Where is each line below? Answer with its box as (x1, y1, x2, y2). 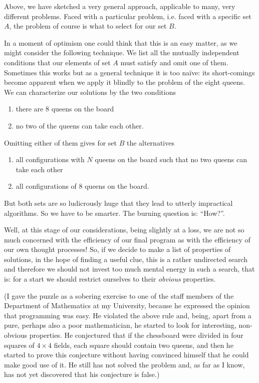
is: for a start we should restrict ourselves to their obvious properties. (4, 274, 216, 284)
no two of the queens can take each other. (16, 120, 144, 131)
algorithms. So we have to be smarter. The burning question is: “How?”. (4, 207, 225, 218)
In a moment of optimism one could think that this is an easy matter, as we (4, 37, 237, 48)
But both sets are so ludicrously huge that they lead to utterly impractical (4, 197, 233, 208)
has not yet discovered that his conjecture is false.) (4, 369, 160, 379)
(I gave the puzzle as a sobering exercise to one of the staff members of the (4, 290, 234, 301)
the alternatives (126, 137, 174, 148)
